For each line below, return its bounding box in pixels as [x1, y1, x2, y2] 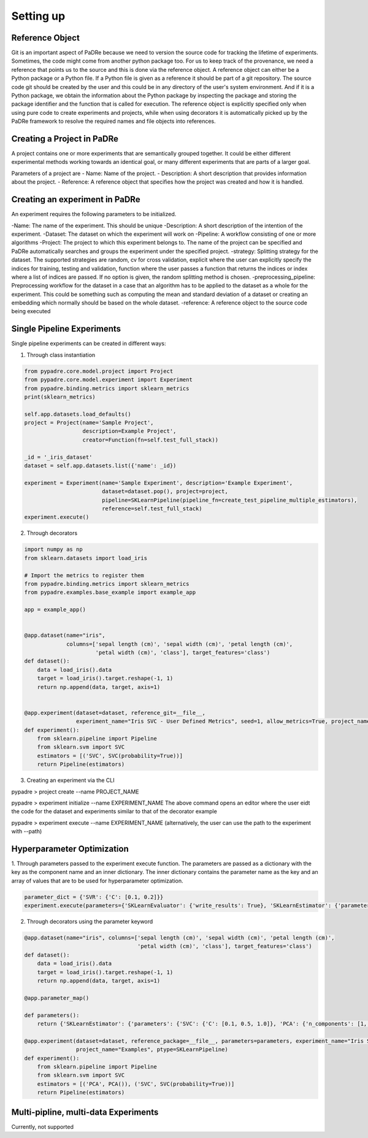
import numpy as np [24, 546, 83, 553]
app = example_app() [24, 606, 86, 614]
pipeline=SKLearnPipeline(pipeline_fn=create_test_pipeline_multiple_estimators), [101, 496, 358, 504]
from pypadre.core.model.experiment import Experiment [24, 376, 193, 383]
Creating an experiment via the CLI [26, 777, 115, 784]
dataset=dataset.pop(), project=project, [101, 488, 228, 495]
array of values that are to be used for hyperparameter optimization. [11, 877, 183, 884]
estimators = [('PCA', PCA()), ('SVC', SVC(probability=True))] [37, 1080, 235, 1087]
